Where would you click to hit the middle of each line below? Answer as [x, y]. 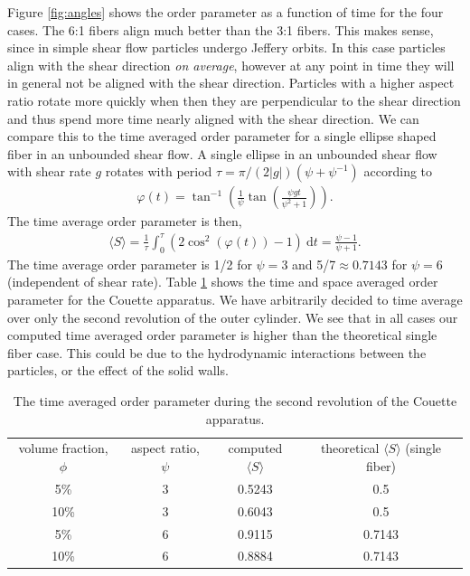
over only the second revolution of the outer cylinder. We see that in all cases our [233, 317]
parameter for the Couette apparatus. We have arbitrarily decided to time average [235, 299]
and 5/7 [314, 264]
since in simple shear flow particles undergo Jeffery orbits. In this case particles [226, 47]
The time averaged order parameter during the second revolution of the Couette [235, 400]
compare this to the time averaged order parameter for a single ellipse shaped [222, 136]
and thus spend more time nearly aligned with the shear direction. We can [213, 118]
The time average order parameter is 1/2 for [130, 264]
